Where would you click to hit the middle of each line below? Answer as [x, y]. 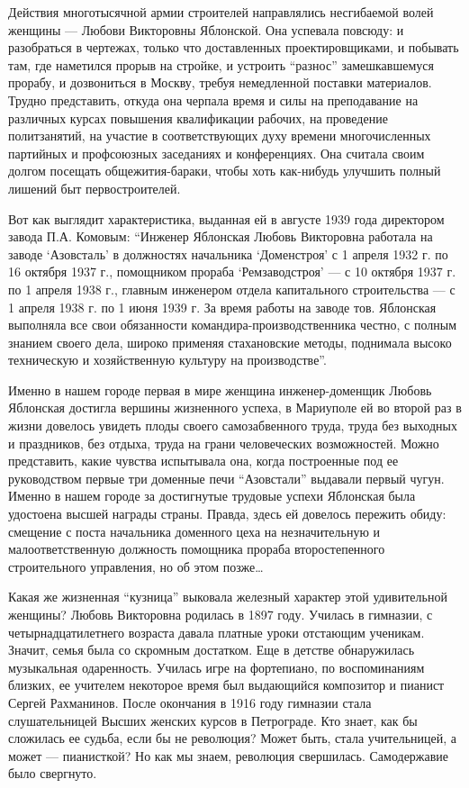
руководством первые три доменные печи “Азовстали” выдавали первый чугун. [226, 478]
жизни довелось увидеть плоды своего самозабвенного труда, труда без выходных [233, 426]
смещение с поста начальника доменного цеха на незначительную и [194, 531]
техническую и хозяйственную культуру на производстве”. [167, 360]
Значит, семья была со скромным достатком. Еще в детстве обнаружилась [212, 650]
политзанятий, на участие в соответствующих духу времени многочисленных [220, 136]
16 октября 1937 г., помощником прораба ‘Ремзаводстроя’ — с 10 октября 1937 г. [232, 272]
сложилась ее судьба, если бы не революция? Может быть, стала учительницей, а [232, 738]
